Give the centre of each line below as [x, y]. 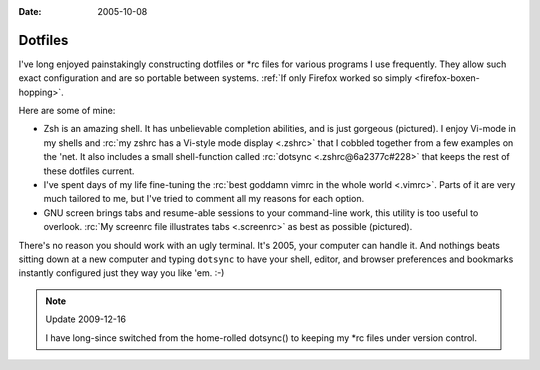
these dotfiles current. [89, 171]
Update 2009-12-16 [86, 319]
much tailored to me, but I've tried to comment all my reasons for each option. [204, 199]
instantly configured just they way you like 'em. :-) [121, 273]
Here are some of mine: [67, 111]
